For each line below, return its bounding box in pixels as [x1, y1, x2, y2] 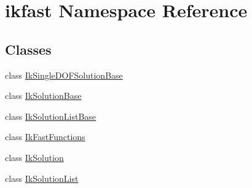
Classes [5, 39, 52, 58]
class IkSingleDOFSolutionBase [5, 68, 123, 81]
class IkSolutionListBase [5, 109, 96, 122]
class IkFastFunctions [5, 130, 85, 143]
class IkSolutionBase [5, 89, 82, 102]
